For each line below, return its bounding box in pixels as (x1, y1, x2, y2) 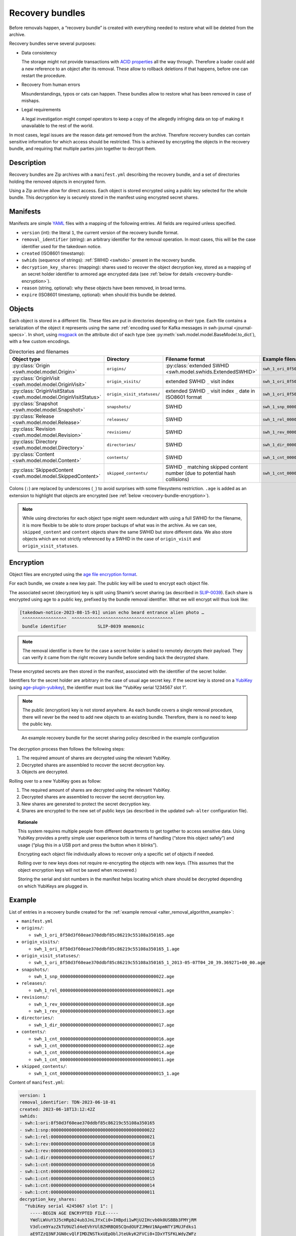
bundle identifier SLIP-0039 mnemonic (22, 623, 145, 629)
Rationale (18, 819, 38, 825)
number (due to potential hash (165, 470, 236, 477)
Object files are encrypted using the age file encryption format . (9, 571, 138, 577)
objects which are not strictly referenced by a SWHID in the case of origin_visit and (22, 536, 201, 542)
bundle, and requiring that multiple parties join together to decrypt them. (9, 146, 156, 152)
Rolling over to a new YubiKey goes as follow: (9, 778, 102, 784)
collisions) (165, 476, 189, 483)
